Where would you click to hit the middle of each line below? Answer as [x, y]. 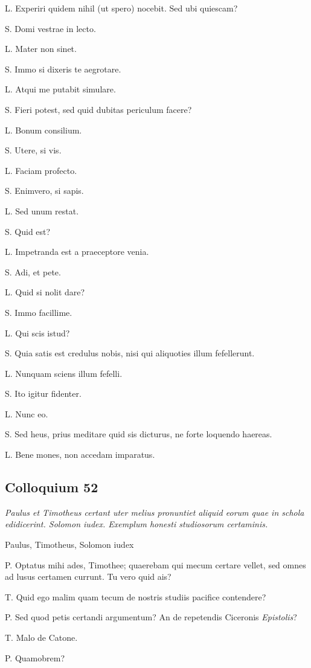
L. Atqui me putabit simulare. [60, 89]
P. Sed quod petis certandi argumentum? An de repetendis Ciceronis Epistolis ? [151, 617]
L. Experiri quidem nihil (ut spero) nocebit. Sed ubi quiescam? [121, 8]
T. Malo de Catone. [41, 637]
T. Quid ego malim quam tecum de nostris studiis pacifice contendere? [136, 596]
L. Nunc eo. [27, 413]
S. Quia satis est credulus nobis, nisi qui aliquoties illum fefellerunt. [130, 353]
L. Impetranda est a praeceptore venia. [77, 252]
